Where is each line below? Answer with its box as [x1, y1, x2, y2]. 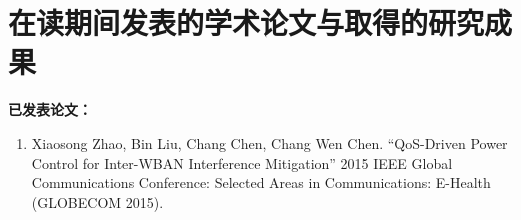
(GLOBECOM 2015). [31, 191, 164, 212]
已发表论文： [8, 99, 92, 120]
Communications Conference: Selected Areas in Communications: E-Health [31, 172, 491, 193]
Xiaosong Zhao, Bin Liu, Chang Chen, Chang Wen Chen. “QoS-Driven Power [31, 132, 508, 153]
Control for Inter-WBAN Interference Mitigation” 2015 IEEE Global [31, 152, 453, 173]
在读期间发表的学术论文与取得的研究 [8, 2, 485, 43]
